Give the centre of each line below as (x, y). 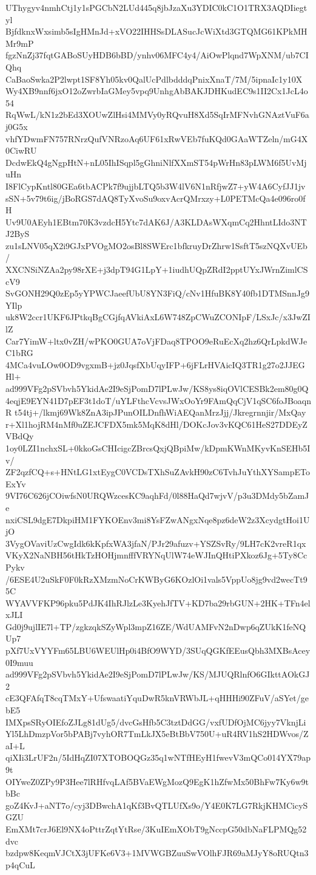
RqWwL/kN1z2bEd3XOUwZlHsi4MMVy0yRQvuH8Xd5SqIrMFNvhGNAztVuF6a (157, 115)
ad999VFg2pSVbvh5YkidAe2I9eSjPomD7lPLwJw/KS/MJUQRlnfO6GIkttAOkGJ (158, 674)
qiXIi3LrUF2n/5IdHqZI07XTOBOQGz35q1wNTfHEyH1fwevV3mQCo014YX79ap (158, 757)
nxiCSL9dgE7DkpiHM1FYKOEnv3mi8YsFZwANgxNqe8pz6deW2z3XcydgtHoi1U (158, 519)
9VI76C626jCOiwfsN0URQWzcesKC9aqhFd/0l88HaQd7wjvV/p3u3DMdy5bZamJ (157, 496)
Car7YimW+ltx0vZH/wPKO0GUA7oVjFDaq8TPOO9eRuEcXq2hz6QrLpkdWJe (156, 341)
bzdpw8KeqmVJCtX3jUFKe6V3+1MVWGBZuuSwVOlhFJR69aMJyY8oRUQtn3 (157, 853)
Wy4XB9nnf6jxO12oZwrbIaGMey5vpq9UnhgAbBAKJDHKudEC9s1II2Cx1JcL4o (157, 91)
